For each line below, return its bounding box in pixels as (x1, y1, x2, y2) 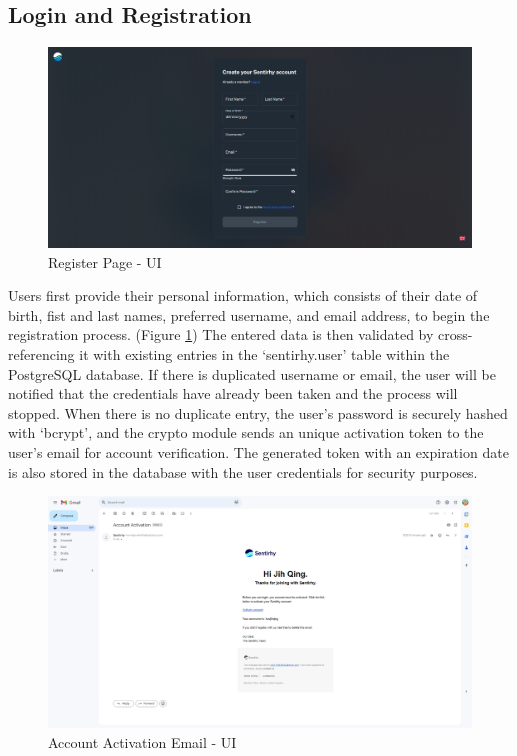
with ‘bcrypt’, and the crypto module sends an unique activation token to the (8, 422, 484, 443)
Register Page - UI (48, 251, 162, 272)
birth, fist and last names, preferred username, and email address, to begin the (8, 304, 490, 325)
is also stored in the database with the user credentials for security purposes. (8, 461, 478, 482)
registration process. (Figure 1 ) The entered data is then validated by (8, 324, 434, 345)
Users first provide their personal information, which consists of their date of (8, 285, 478, 306)
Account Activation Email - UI (48, 732, 237, 753)
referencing (8, 343, 75, 364)
